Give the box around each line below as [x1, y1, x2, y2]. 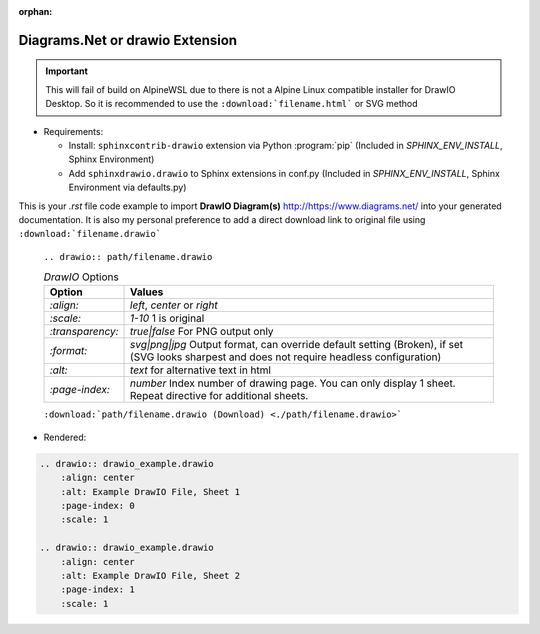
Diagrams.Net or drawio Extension [18, 31, 238, 49]
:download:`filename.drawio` [18, 228, 162, 240]
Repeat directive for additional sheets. [130, 389, 309, 403]
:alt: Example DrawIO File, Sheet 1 [60, 486, 240, 497]
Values [130, 285, 164, 299]
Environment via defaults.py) [68, 181, 187, 194]
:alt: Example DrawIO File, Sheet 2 [60, 570, 240, 581]
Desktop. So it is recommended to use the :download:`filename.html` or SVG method [45, 98, 419, 110]
